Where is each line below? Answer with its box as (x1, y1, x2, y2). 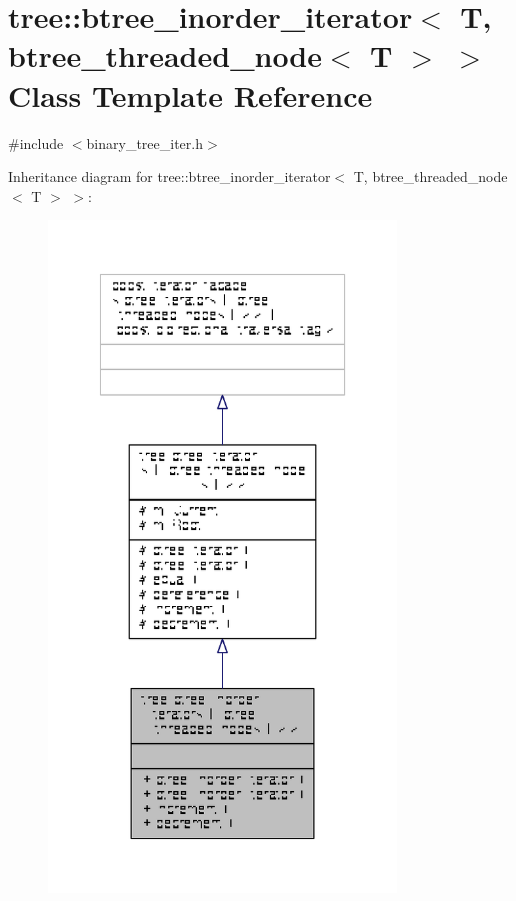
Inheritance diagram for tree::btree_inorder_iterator (8, 166, 331, 187)
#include (8, 132, 64, 153)
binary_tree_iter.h (86, 132, 203, 153)
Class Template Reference (8, 74, 373, 115)
